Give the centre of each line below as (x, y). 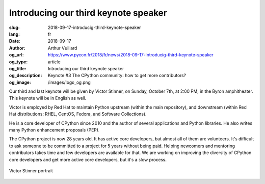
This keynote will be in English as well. (48, 98)
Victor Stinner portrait (31, 171)
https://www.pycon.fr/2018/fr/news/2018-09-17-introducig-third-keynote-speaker (131, 55)
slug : (14, 27)
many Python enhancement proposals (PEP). (54, 130)
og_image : (20, 82)
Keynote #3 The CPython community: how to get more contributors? (117, 76)
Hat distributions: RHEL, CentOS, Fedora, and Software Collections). (78, 114)
